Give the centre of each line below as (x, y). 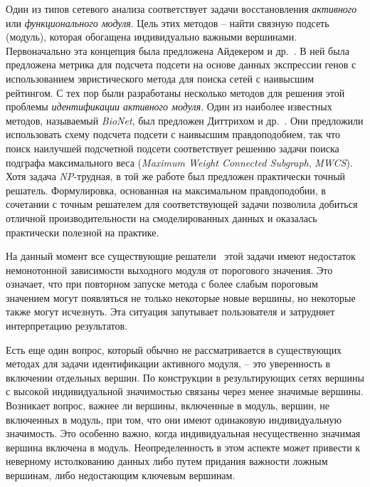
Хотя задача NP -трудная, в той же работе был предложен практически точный (176, 176)
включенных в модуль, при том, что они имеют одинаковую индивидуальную (174, 419)
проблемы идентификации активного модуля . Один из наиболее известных (169, 106)
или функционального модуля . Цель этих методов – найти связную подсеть (168, 22)
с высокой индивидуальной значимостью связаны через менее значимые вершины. (185, 391)
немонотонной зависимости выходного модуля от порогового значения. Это (169, 269)
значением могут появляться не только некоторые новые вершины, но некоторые (181, 297)
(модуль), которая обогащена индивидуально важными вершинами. (152, 37)
